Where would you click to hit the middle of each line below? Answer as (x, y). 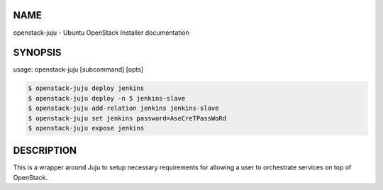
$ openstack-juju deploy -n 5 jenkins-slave (107, 98)
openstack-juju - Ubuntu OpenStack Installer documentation (101, 33)
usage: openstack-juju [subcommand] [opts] (78, 69)
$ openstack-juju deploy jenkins (86, 88)
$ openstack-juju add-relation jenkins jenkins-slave (123, 108)
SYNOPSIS (37, 53)
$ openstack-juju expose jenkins (86, 128)
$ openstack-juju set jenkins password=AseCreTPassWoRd (127, 118)
